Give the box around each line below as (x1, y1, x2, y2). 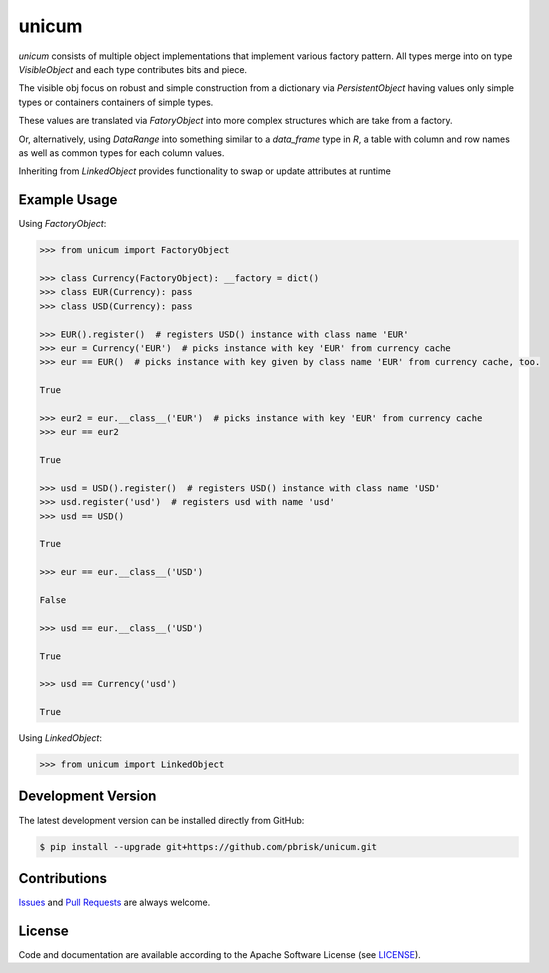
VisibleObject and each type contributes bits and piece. (18, 63, 248, 75)
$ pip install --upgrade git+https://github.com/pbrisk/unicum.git (39, 841, 378, 852)
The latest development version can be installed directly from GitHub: (18, 814, 305, 826)
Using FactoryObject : (18, 218, 107, 230)
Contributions (18, 870, 107, 887)
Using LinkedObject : (18, 732, 102, 744)
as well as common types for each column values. (18, 146, 225, 159)
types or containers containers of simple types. (18, 96, 214, 108)
